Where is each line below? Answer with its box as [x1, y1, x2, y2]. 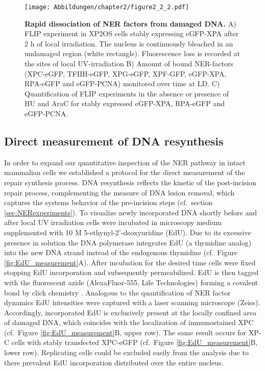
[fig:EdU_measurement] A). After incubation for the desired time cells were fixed [4, 257, 256, 267]
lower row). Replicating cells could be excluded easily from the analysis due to [4, 347, 249, 358]
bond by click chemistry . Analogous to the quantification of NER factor [4, 287, 231, 298]
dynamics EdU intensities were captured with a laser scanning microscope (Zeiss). [4, 297, 260, 308]
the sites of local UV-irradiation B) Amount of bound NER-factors [25, 58, 233, 69]
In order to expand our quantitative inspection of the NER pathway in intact [4, 157, 246, 167]
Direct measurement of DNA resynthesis [4, 133, 224, 149]
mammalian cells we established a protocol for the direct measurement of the [4, 167, 245, 178]
